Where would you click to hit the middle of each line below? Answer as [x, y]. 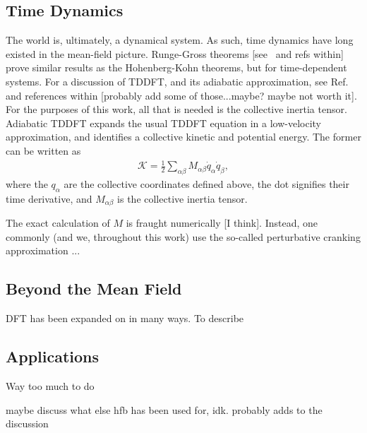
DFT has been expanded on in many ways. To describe [125, 318]
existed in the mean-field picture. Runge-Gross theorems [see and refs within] [175, 53]
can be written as [43, 150]
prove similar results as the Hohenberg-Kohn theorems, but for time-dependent [176, 67]
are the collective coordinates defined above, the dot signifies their [206, 183]
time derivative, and [49, 198]
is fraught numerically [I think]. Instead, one [222, 223]
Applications [53, 356]
